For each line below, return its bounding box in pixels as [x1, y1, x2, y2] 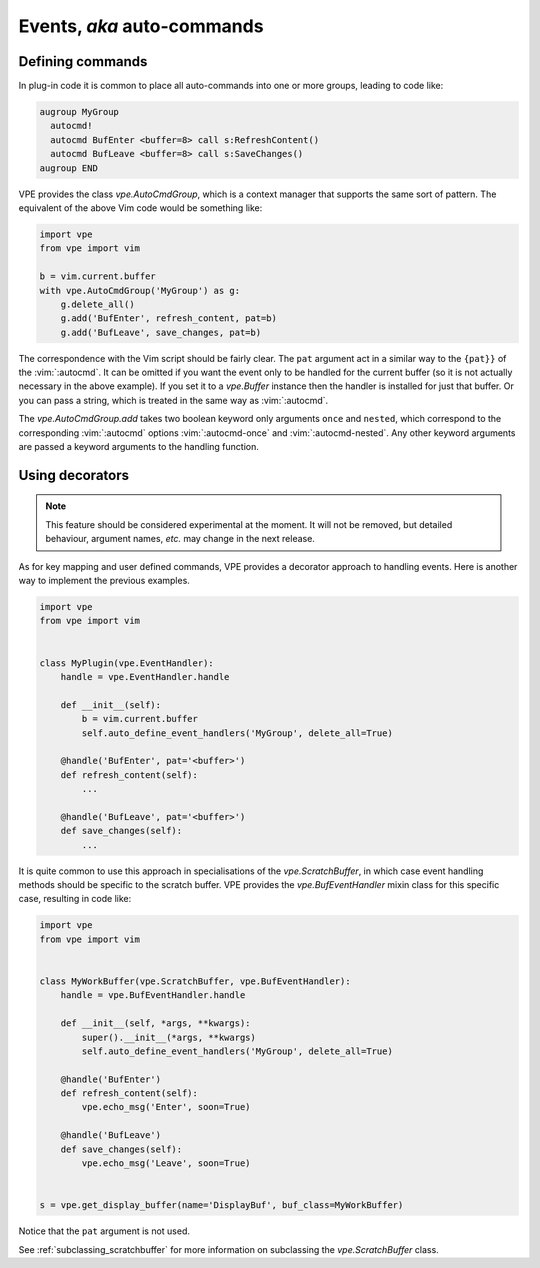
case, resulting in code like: [18, 893, 132, 905]
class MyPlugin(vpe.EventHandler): [39, 657, 214, 669]
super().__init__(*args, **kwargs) [81, 1031, 257, 1043]
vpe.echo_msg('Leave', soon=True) [81, 1158, 251, 1169]
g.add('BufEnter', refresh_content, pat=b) [60, 313, 277, 324]
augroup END [39, 162, 99, 174]
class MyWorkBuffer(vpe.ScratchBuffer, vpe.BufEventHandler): [39, 975, 351, 987]
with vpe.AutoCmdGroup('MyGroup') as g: [39, 285, 240, 296]
